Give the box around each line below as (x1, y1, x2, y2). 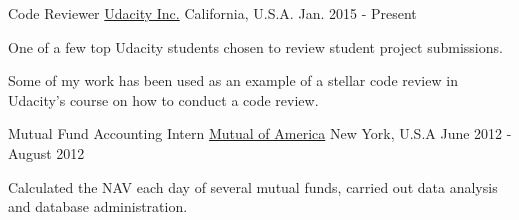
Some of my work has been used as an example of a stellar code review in (8, 70, 458, 91)
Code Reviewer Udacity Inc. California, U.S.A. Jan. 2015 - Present (8, 3, 417, 23)
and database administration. (8, 196, 188, 217)
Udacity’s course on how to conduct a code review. (8, 89, 319, 110)
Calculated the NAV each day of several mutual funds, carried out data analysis (8, 176, 498, 197)
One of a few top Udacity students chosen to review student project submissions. (8, 36, 503, 57)
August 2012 (8, 142, 85, 163)
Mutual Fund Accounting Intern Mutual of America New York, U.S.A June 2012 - (8, 123, 512, 144)
